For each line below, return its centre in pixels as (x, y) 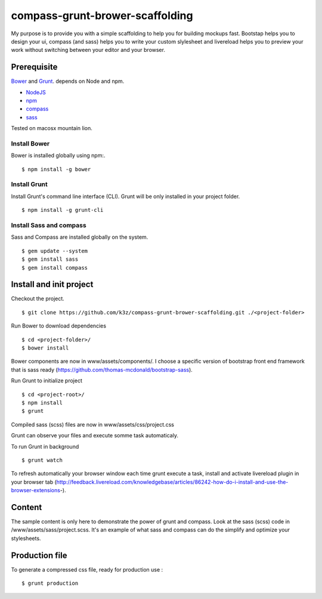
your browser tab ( (34, 482)
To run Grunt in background (45, 446)
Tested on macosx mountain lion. (52, 128)
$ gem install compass (55, 268)
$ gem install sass (50, 259)
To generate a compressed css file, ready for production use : (87, 569)
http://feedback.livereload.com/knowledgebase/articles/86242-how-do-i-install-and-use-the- (172, 482)
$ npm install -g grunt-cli (63, 210)
